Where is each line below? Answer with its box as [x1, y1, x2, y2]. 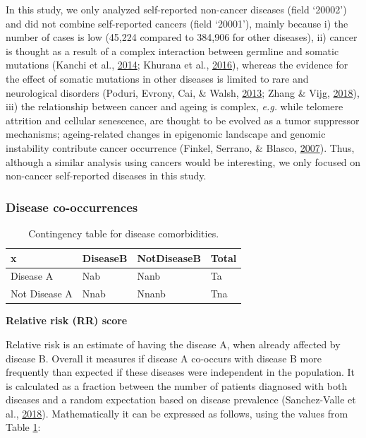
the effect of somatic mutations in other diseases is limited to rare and [6, 71, 309, 85]
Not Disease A [11, 286, 73, 301]
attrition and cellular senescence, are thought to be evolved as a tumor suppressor [6, 112, 360, 127]
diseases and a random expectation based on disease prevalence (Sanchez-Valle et [6, 392, 356, 407]
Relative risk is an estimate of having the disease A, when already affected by [6, 336, 341, 351]
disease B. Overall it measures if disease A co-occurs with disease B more [6, 350, 322, 365]
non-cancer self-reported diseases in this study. [6, 168, 207, 183]
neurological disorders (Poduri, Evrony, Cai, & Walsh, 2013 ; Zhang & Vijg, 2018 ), [6, 85, 360, 100]
